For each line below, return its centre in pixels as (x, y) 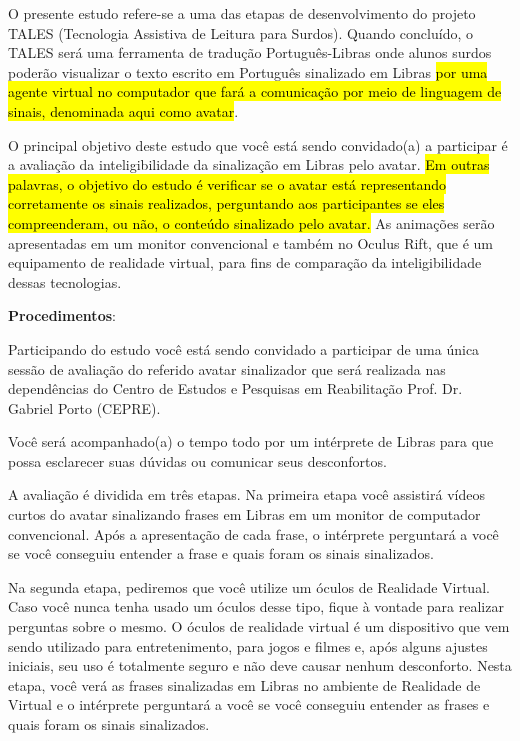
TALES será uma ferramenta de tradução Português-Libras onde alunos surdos (250, 52)
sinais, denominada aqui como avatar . (123, 110)
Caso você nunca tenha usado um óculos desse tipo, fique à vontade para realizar (256, 606)
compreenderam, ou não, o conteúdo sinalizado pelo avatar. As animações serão (251, 222)
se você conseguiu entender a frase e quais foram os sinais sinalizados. (221, 553)
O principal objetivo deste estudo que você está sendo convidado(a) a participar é (258, 144)
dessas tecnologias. (65, 281)
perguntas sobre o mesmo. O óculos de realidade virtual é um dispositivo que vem (259, 626)
